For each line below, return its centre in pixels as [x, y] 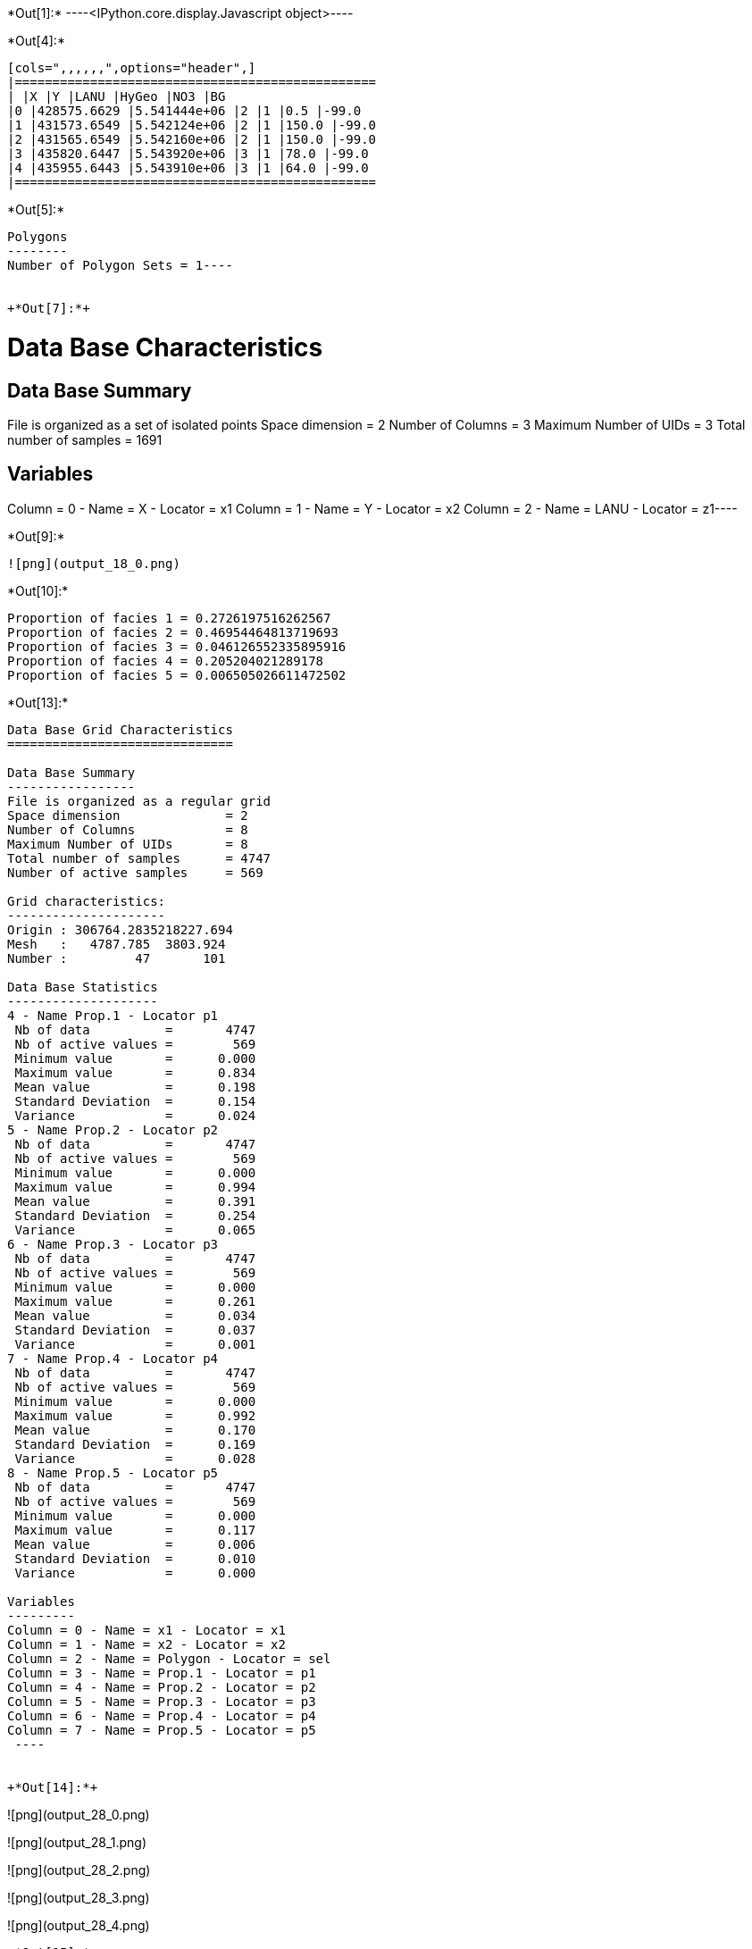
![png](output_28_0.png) [79, 1814]
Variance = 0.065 [135, 1230]
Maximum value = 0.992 [135, 1415]
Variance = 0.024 [135, 1115]
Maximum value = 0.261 [135, 1301]
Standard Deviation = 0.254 [135, 1215]
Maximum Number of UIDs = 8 [128, 844]
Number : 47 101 [117, 958]
